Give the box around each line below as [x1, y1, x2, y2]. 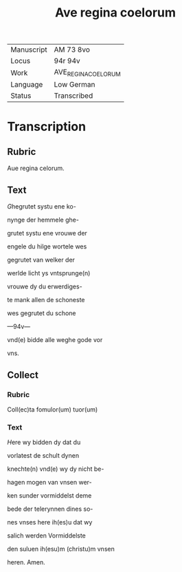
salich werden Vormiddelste [7, 531, 86, 540]
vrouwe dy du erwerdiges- [7, 282, 82, 290]
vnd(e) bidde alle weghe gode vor [7, 336, 103, 344]
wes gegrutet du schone [7, 309, 76, 317]
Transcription [7, 118, 87, 134]
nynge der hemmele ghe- [7, 215, 79, 224]
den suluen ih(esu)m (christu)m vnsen [7, 545, 115, 553]
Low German [54, 80, 95, 89]
